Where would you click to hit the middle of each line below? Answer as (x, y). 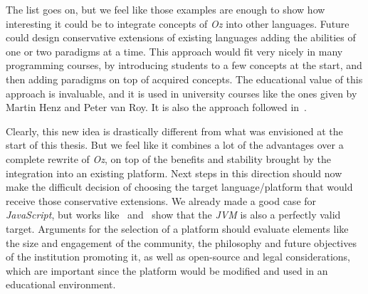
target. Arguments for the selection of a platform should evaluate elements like (177, 228)
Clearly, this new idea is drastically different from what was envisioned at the (174, 131)
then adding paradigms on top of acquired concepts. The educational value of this (184, 79)
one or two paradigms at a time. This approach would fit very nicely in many (174, 51)
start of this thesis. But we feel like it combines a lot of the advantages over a (175, 145)
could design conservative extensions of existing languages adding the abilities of (181, 37)
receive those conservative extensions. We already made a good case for (161, 200)
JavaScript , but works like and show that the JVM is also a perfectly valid (173, 215)
